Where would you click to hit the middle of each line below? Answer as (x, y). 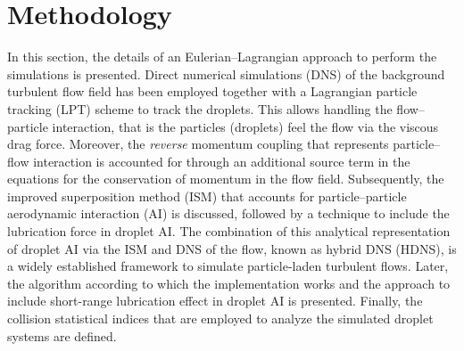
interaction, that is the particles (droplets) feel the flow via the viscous (245, 126)
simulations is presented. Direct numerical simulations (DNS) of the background (226, 73)
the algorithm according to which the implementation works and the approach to (229, 283)
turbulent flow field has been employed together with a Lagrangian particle (212, 91)
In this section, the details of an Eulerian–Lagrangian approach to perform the (222, 57)
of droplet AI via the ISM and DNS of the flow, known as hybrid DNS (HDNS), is (232, 248)
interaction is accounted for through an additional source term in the (222, 161)
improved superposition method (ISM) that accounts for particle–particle (207, 196)
